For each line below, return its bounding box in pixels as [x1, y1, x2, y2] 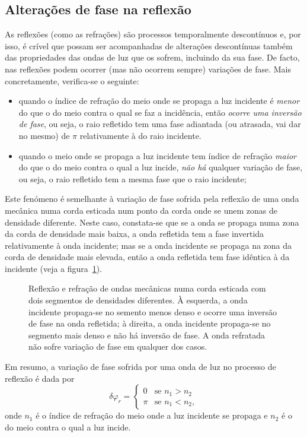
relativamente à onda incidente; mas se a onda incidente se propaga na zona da [5, 239, 292, 251]
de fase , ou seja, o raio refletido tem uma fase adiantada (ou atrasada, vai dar [18, 118, 301, 130]
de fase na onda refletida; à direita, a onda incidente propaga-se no [28, 317, 271, 330]
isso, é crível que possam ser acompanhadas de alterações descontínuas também [5, 39, 293, 52]
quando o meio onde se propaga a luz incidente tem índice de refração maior [18, 149, 296, 161]
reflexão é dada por [5, 372, 75, 384]
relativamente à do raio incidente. [79, 129, 202, 141]
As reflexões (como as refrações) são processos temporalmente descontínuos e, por [5, 28, 301, 40]
